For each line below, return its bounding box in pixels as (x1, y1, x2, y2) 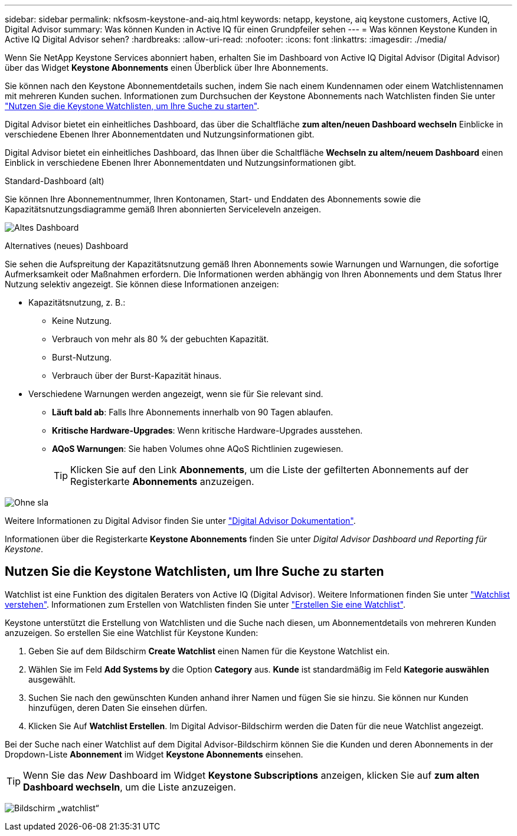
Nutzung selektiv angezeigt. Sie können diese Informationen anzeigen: (5, 279, 279, 289)
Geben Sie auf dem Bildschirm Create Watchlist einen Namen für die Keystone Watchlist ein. (28, 645, 390, 656)
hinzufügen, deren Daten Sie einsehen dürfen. (28, 702, 208, 713)
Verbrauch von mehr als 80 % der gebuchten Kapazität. (52, 334, 269, 344)
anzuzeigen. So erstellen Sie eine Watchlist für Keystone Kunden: (5, 627, 258, 638)
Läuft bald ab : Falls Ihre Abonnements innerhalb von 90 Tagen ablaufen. (52, 407, 333, 417)
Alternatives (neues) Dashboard (5, 241, 129, 251)
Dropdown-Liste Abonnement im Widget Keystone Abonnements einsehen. (5, 749, 303, 759)
